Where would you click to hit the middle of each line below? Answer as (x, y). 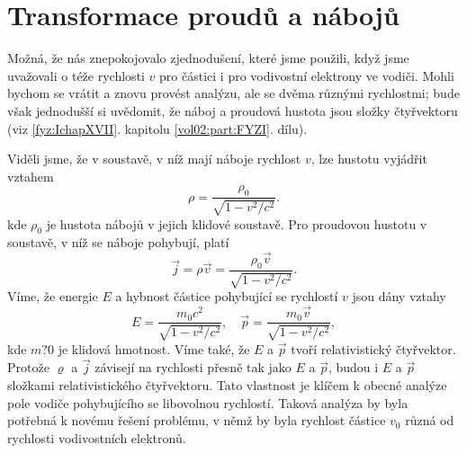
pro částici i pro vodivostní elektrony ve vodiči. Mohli (307, 75)
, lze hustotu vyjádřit (369, 159)
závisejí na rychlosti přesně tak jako (193, 367)
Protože (28, 367)
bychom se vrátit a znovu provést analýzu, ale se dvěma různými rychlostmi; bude (233, 93)
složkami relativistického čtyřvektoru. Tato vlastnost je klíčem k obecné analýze (227, 385)
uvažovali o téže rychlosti (76, 75)
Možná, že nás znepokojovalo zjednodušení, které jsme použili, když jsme (208, 58)
